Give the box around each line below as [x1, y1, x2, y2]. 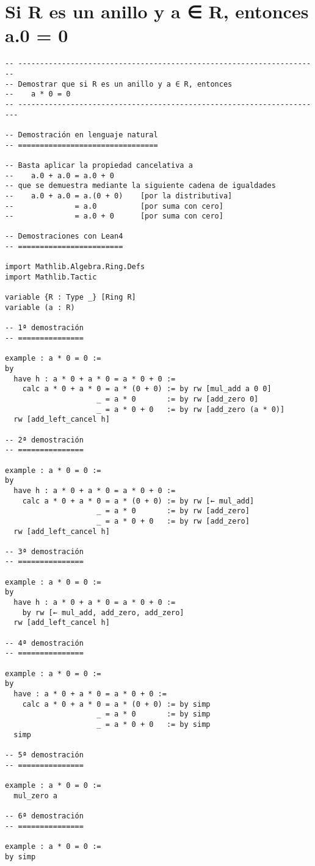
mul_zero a [13, 791, 57, 800]
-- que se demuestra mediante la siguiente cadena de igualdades [5, 181, 276, 190]
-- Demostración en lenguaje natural [5, 130, 158, 139]
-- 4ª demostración [5, 638, 84, 648]
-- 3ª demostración [5, 547, 84, 556]
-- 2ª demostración [5, 435, 84, 444]
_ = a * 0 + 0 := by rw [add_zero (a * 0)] [96, 405, 285, 414]
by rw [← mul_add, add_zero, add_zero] [22, 608, 184, 617]
